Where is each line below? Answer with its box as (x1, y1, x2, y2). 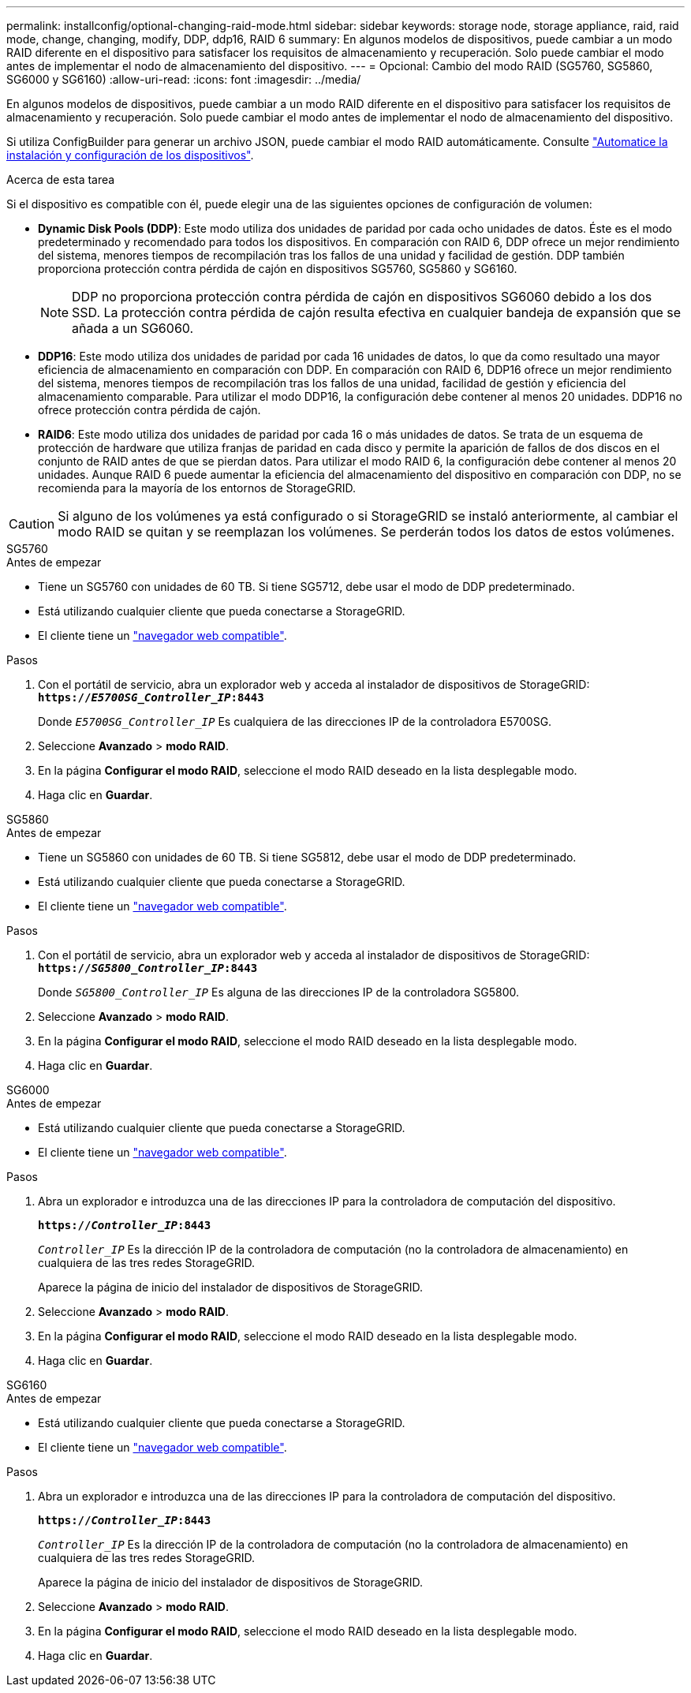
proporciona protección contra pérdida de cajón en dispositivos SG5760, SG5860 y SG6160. (38, 262, 517, 275)
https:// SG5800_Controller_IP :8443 (38, 962, 258, 974)
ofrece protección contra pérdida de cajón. (38, 403, 261, 417)
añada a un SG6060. (72, 320, 194, 336)
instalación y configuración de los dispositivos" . (6, 148, 254, 162)
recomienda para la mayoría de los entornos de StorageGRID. (38, 481, 357, 495)
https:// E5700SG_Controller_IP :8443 (38, 691, 264, 704)
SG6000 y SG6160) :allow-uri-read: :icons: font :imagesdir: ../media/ (6, 73, 361, 86)
